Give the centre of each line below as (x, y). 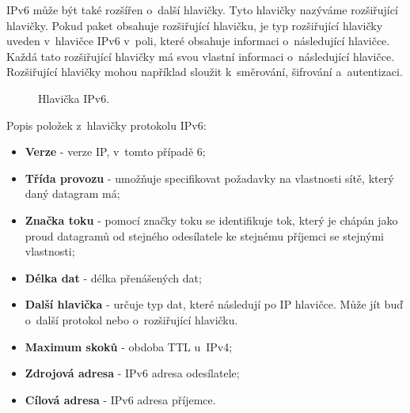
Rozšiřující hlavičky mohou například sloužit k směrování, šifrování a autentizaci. (205, 72)
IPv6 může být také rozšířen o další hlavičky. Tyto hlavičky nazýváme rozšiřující (202, 9)
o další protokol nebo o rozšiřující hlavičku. (131, 319)
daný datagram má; (72, 193)
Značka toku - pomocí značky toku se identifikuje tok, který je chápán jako (211, 220)
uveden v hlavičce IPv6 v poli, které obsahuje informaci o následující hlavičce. (198, 41)
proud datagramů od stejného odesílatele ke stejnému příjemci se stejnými (204, 235)
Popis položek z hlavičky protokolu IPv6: (106, 125)
